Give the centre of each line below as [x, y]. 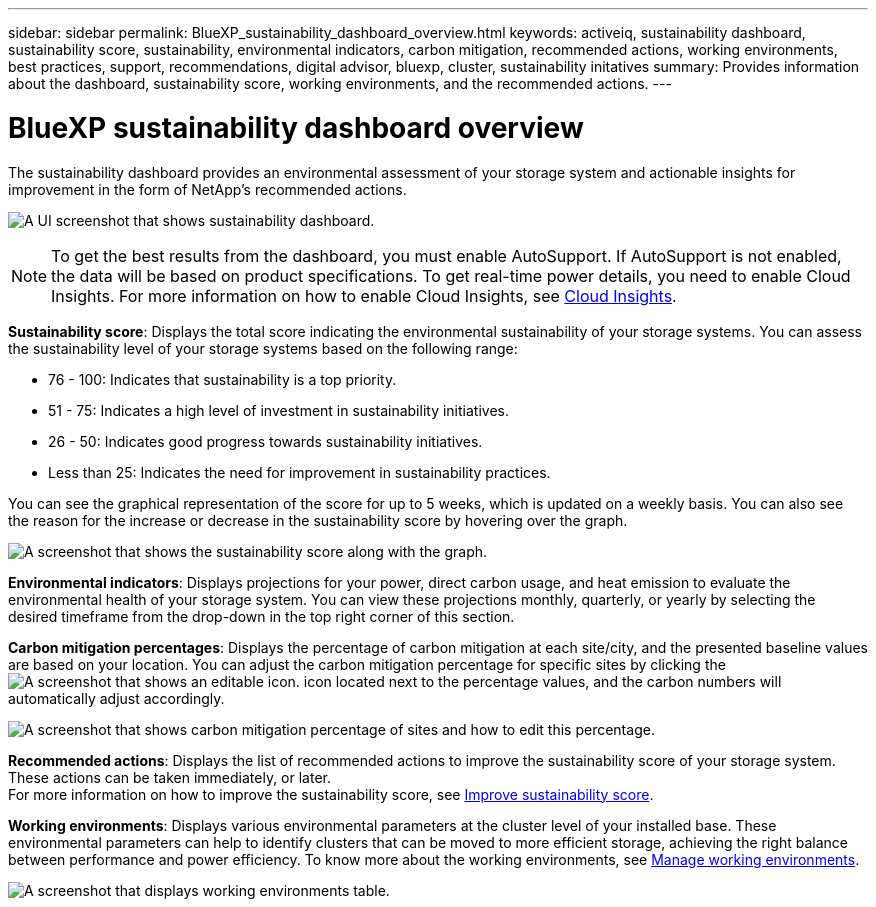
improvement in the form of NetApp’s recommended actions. [207, 189]
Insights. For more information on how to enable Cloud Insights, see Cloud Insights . [364, 295]
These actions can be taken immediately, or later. [169, 777]
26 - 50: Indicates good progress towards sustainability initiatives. [265, 441]
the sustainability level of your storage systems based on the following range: [263, 348]
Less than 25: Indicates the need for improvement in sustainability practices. [299, 472]
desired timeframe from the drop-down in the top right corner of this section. [261, 616]
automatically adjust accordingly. [116, 698]
